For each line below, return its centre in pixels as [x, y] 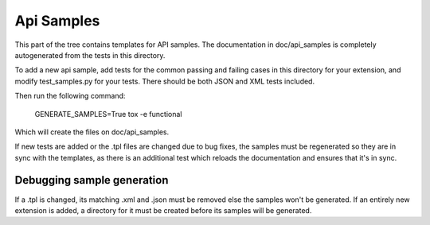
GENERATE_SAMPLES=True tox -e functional [108, 114]
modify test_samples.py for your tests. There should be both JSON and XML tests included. [164, 81]
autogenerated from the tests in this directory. [90, 55]
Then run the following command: [70, 96]
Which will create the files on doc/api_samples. [92, 132]
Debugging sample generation [92, 180]
